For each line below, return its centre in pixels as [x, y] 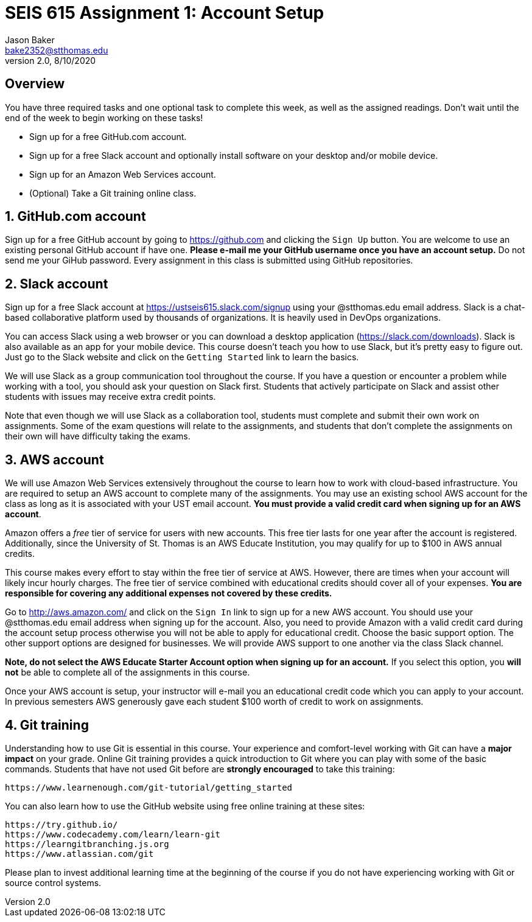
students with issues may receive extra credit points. [110, 397]
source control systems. [53, 882]
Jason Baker [30, 40]
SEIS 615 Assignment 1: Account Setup [165, 13]
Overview [35, 84]
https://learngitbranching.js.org [87, 844]
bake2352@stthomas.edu [57, 50]
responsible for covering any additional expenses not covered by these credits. [169, 593]
